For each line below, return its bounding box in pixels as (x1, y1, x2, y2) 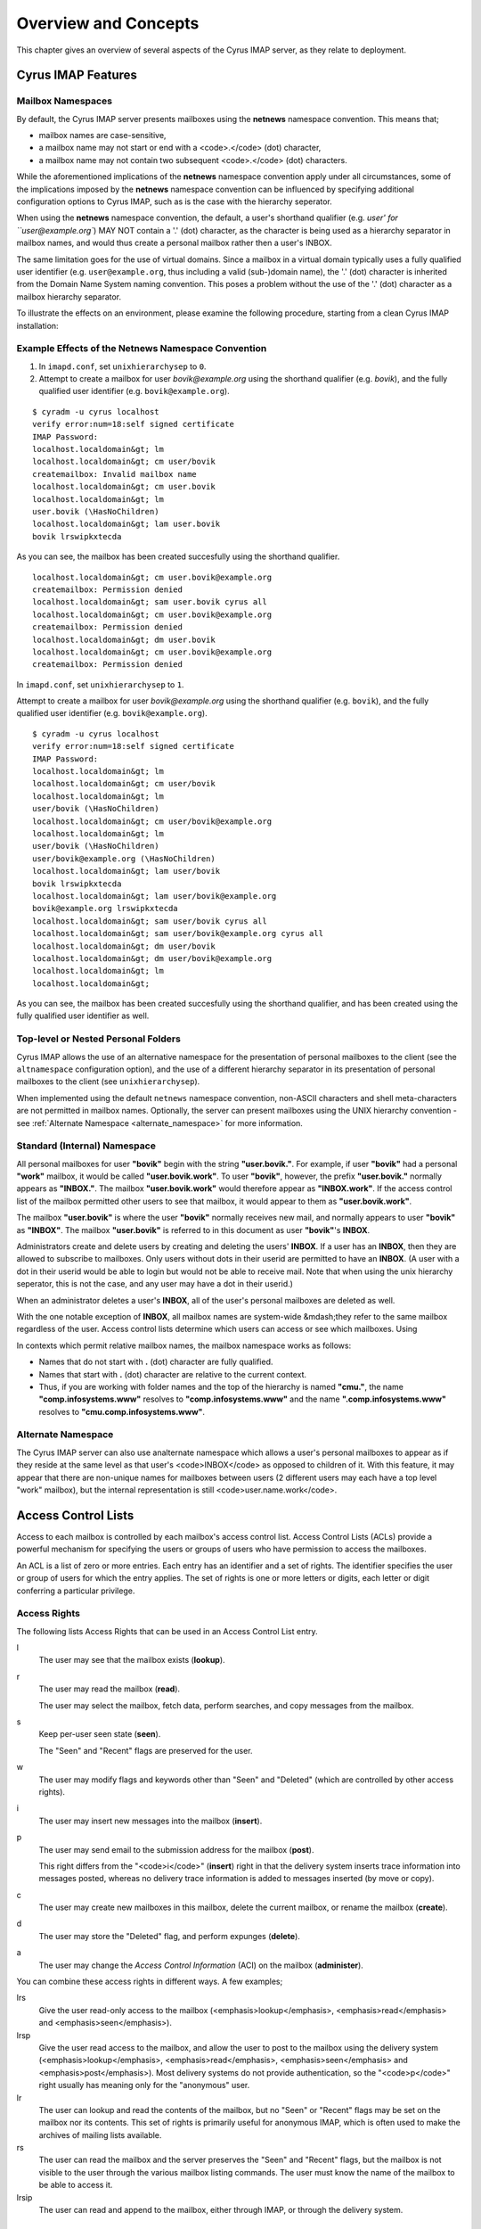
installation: (16, 320, 59, 331)
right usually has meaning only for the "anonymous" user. (38, 2080, 250, 2091)
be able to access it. (38, 2180, 113, 2191)
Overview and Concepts (16, 13, 200, 33)
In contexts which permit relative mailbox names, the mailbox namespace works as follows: (16, 1340, 352, 1351)
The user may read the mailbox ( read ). (38, 1683, 181, 1694)
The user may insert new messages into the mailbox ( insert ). (38, 1815, 263, 1826)
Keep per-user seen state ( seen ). (38, 1729, 161, 1740)
